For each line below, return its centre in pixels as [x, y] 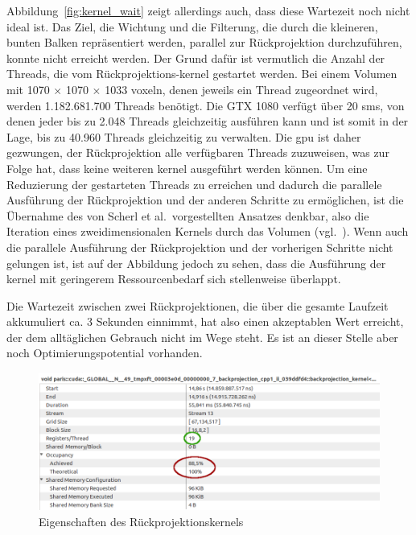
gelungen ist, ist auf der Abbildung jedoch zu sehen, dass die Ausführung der [196, 263]
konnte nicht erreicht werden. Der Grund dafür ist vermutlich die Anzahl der [196, 58]
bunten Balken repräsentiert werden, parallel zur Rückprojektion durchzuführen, [204, 42]
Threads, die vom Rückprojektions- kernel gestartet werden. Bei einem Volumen [202, 74]
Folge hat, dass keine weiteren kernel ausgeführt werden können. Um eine [187, 168]
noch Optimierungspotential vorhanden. [105, 353]
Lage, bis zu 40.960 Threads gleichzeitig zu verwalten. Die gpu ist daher [184, 136]
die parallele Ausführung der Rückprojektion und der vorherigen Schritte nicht [200, 247]
